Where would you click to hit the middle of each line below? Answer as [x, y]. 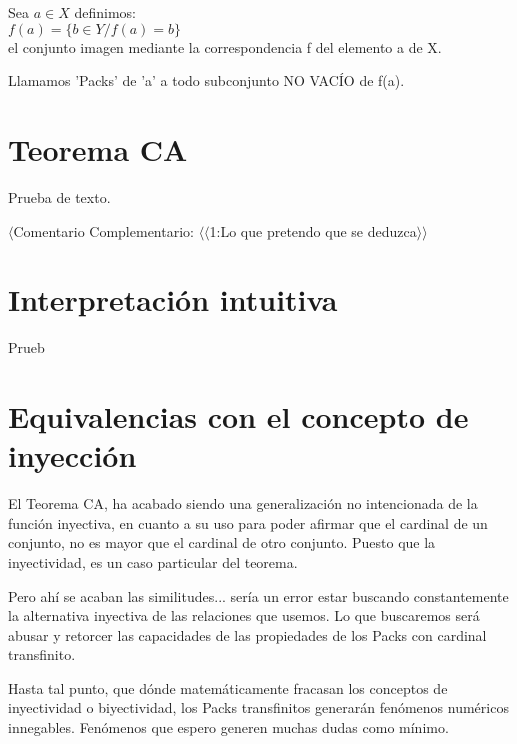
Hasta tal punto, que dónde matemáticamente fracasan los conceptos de [228, 687]
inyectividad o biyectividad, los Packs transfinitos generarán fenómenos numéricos [258, 707]
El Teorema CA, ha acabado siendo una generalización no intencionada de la [243, 503]
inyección [72, 455]
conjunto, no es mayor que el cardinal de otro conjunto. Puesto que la [222, 542]
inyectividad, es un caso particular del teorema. [153, 561]
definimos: [105, 12]
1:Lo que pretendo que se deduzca [313, 230]
